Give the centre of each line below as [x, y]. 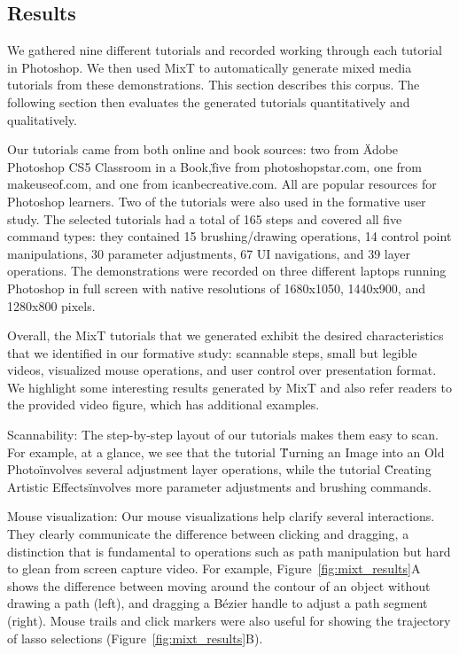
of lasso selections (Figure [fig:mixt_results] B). [135, 638]
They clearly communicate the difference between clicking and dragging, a [208, 534]
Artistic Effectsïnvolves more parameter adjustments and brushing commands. [219, 486]
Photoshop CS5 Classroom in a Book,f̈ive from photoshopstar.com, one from [215, 166]
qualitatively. [42, 119]
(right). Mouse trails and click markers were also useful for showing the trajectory [229, 621]
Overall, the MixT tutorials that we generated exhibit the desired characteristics [226, 335]
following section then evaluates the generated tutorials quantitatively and [209, 101]
